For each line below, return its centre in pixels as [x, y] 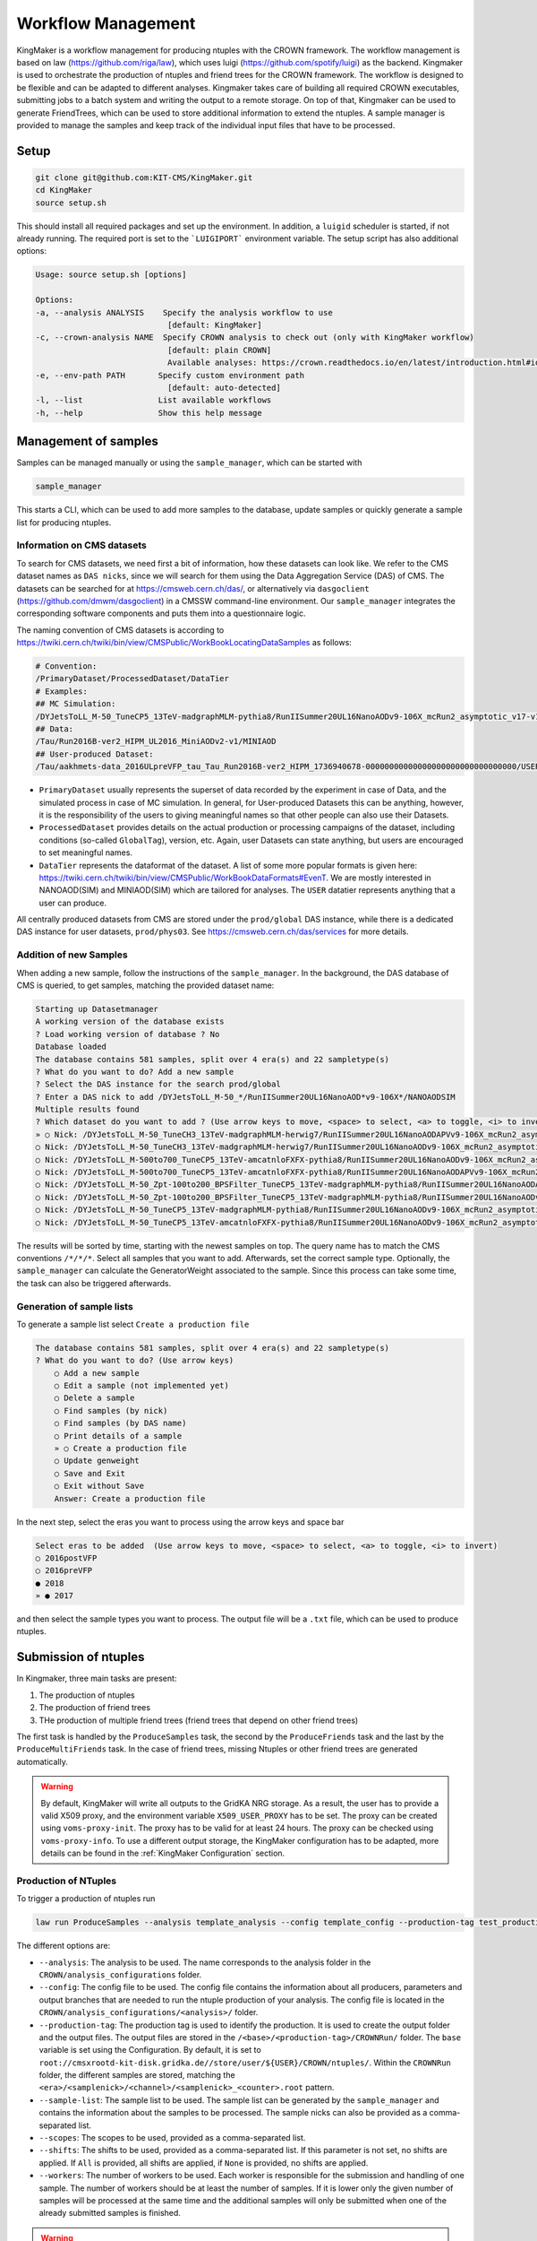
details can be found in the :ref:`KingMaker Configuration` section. [163, 1853]
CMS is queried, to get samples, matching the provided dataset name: [145, 985]
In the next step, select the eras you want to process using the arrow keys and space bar [180, 1522]
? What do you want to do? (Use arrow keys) [135, 1361]
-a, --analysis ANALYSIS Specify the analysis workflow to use [184, 312]
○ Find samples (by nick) [111, 1410]
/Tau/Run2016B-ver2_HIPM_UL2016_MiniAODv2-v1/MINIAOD [156, 741]
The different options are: [64, 1946]
